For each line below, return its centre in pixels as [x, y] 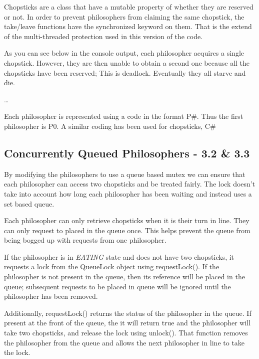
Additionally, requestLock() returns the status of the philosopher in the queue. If [128, 313]
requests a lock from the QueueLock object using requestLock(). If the [112, 266]
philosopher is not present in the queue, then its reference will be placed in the [124, 277]
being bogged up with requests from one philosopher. [85, 240]
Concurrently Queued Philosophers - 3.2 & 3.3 [127, 153]
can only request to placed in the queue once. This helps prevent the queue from [127, 230]
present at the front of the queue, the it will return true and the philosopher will [127, 323]
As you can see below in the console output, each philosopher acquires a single [124, 53]
